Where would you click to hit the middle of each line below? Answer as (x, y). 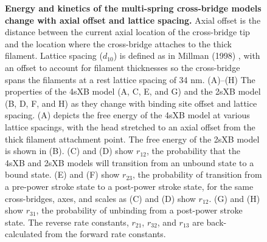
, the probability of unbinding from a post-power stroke (139, 210)
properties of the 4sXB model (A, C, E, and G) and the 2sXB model (133, 91)
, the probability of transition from (197, 174)
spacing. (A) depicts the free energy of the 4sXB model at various (127, 115)
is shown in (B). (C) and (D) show (69, 151)
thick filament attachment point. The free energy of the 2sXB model (132, 139)
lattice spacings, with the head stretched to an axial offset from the (130, 126)
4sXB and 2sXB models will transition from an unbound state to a (130, 162)
